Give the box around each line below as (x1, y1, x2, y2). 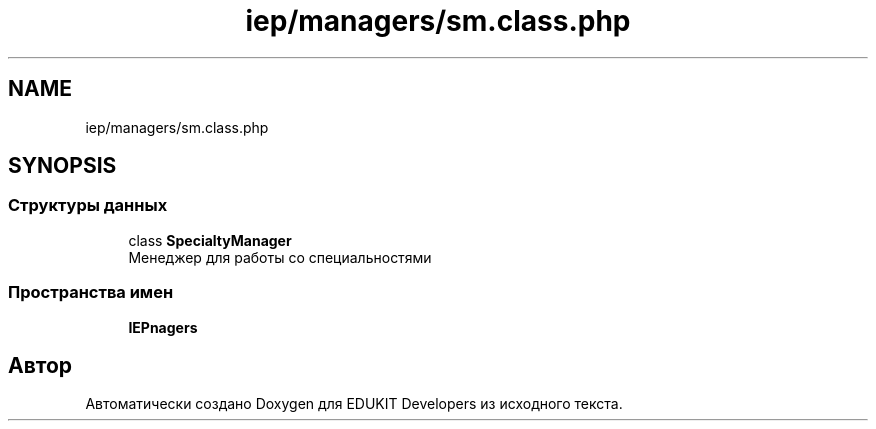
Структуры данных (8, 195, 168, 216)
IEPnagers (128, 318, 198, 336)
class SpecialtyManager (128, 231, 292, 249)
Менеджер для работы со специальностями (128, 248, 432, 266)
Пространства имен (8, 282, 174, 303)
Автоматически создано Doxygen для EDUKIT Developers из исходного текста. (85, 395, 623, 413)
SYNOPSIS (8, 153, 117, 179)
